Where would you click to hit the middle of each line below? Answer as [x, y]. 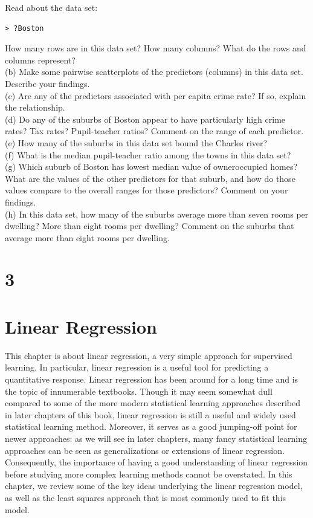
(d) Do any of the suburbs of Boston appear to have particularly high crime [145, 119]
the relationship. [35, 107]
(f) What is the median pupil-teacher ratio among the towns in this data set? [148, 154]
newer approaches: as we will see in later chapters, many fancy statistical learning [156, 438]
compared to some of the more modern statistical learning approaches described [153, 403]
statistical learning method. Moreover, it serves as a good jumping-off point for [151, 426]
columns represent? [40, 60]
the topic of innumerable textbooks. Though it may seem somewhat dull [139, 391]
